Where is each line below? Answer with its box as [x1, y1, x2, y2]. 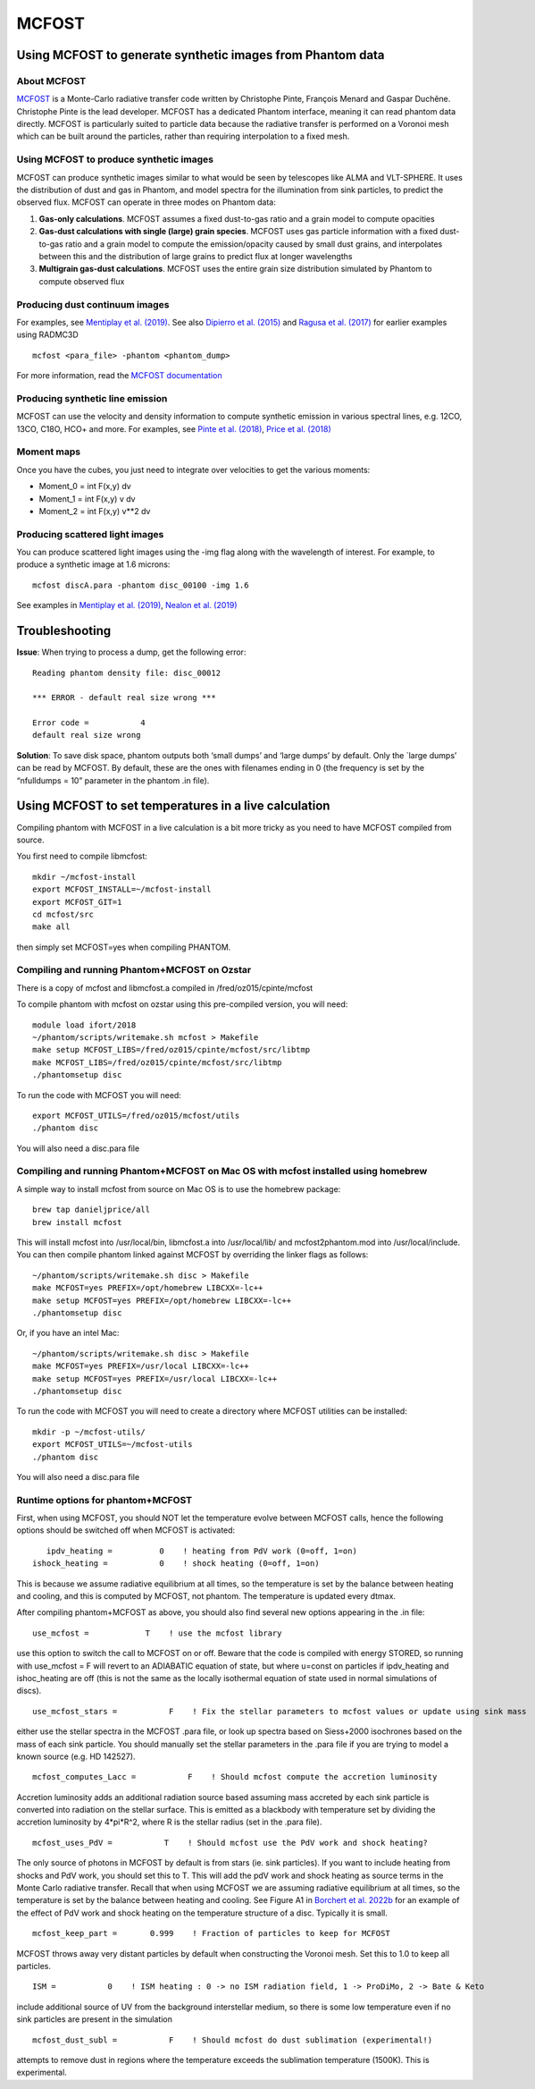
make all [32, 922, 71, 932]
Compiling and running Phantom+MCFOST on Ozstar [16, 964, 252, 977]
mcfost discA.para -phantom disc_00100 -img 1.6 [32, 579, 249, 590]
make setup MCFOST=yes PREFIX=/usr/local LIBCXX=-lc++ [32, 1374, 278, 1383]
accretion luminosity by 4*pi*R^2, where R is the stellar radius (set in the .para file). [16, 1816, 322, 1828]
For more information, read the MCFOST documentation [16, 370, 222, 381]
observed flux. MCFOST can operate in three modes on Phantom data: [16, 197, 276, 207]
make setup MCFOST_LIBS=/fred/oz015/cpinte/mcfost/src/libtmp [32, 1044, 311, 1055]
